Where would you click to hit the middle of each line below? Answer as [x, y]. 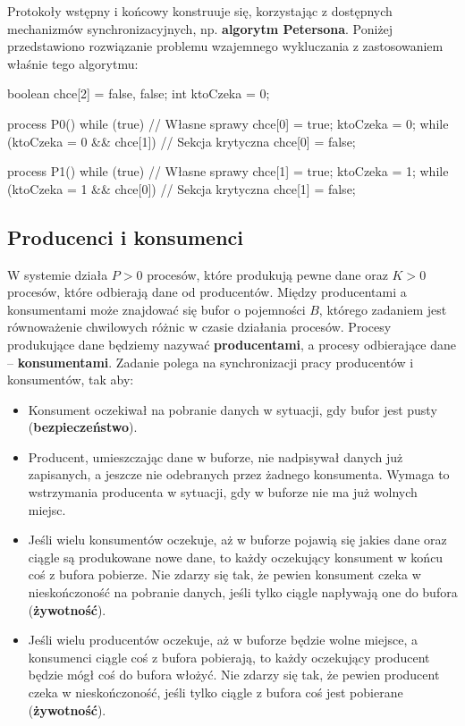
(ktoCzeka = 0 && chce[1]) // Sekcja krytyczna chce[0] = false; [182, 141]
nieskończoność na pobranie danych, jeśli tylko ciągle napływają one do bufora [243, 592]
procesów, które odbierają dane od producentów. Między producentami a [207, 292]
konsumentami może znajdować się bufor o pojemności [156, 309]
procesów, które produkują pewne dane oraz [267, 274]
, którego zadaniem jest [383, 309]
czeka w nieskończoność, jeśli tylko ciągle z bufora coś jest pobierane [216, 692]
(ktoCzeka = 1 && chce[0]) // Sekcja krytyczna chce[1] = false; [182, 188]
